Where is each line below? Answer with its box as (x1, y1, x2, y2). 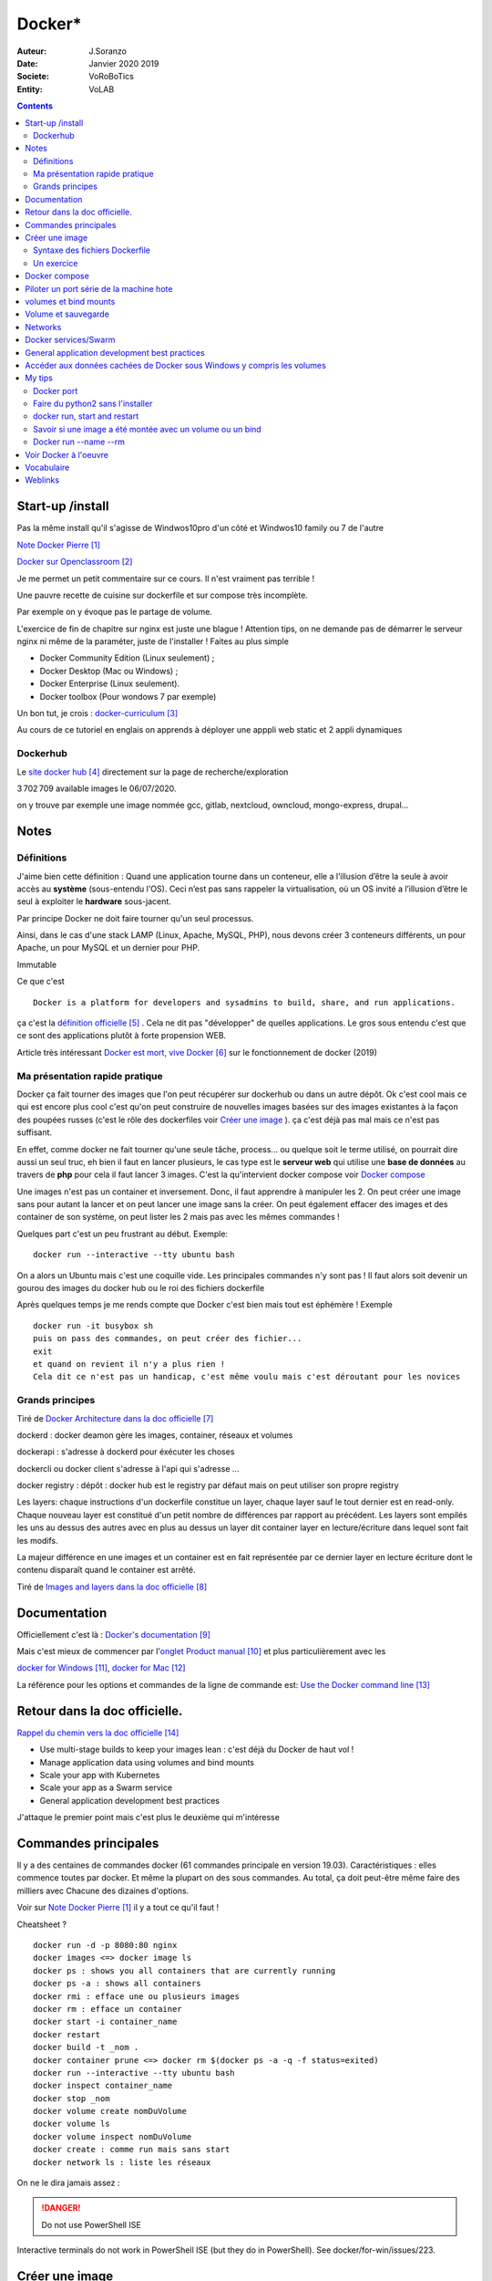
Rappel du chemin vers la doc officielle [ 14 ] (16, 1727, 179, 1738)
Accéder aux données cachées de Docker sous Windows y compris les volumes (25, 359, 327, 370)
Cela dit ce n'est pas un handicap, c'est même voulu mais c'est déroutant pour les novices (33, 1371, 461, 1382)
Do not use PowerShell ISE (41, 2219, 141, 2230)
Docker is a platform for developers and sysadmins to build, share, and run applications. (33, 997, 456, 1007)
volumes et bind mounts (25, 296, 116, 307)
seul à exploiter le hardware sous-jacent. (16, 896, 172, 907)
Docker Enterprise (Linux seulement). (39, 678, 180, 689)
